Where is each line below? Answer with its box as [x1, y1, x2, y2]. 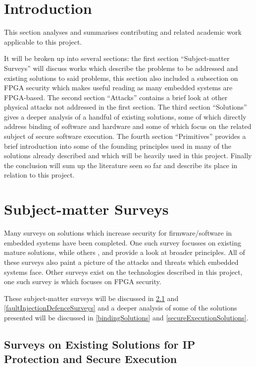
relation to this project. [4, 170, 75, 180]
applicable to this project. [4, 36, 82, 47]
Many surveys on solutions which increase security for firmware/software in [4, 228, 232, 238]
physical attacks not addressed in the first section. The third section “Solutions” [4, 102, 247, 112]
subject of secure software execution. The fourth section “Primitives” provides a [4, 131, 246, 141]
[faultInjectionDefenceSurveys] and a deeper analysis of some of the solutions [4, 303, 237, 313]
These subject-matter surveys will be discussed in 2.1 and [4, 293, 179, 303]
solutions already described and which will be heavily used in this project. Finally [4, 150, 252, 161]
